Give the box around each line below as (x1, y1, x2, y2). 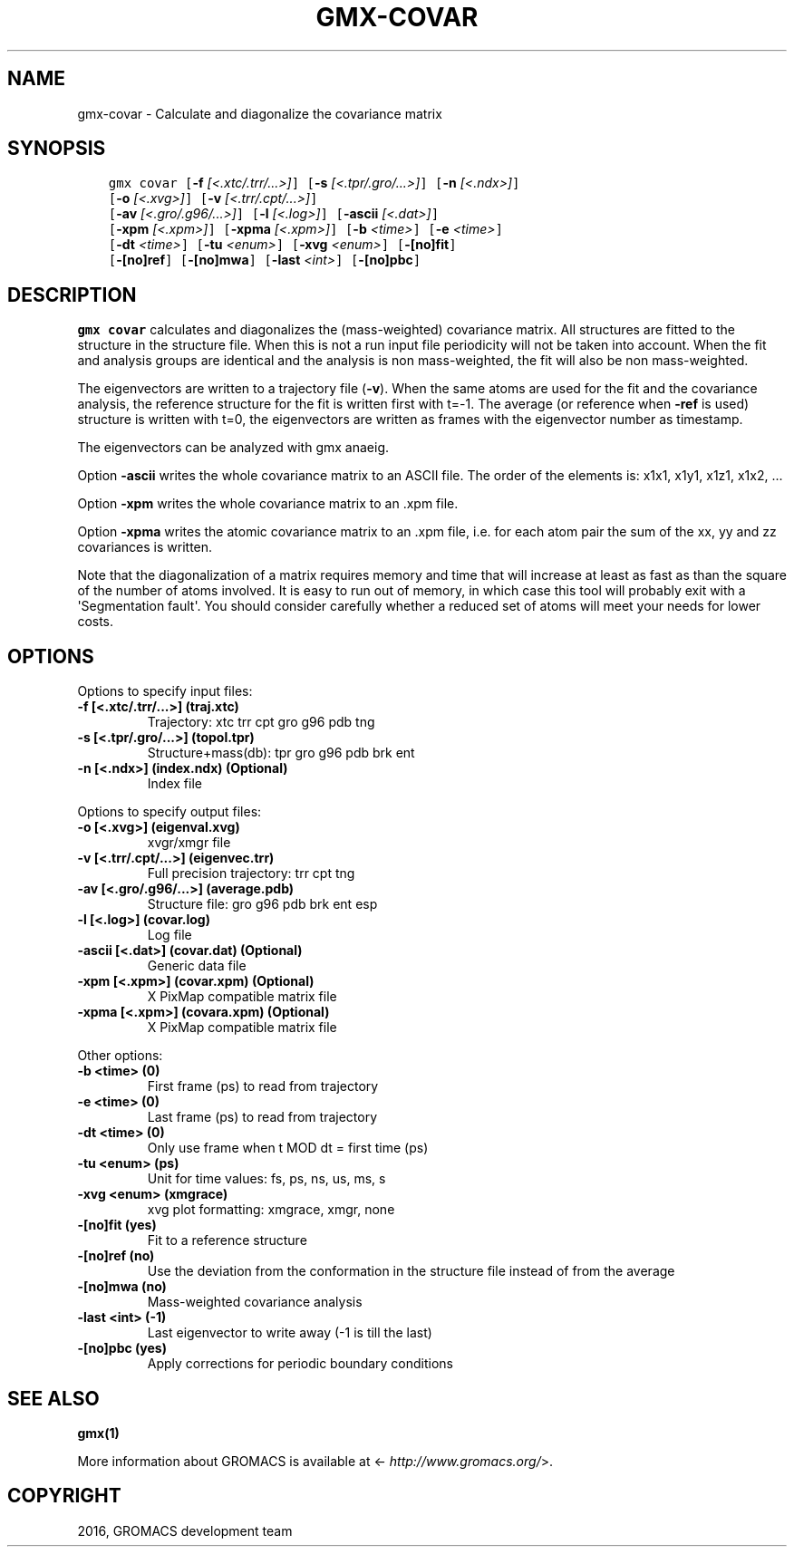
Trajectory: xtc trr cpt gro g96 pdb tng (147, 714, 375, 730)
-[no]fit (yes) (77, 1217, 157, 1233)
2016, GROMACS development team (77, 1522, 293, 1539)
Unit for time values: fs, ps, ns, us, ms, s (147, 1171, 386, 1187)
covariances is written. (77, 539, 213, 555)
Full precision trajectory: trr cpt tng (147, 865, 355, 882)
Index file (147, 776, 202, 792)
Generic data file (147, 958, 247, 974)
